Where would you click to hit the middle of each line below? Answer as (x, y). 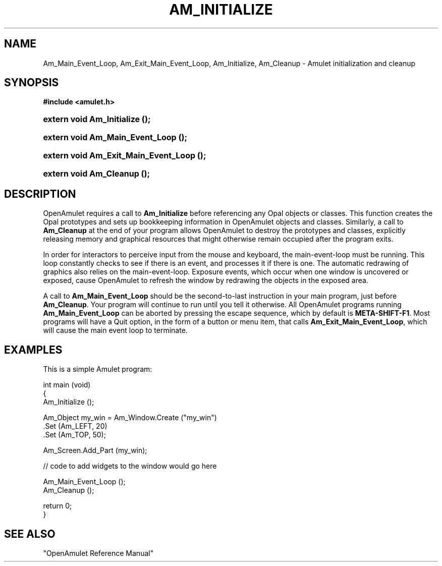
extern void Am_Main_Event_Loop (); (115, 137)
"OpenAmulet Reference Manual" (98, 553)
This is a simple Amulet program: (98, 369)
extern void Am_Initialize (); (97, 119)
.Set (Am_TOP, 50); (74, 435)
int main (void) (67, 385)
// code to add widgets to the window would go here (130, 466)
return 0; (58, 506)
